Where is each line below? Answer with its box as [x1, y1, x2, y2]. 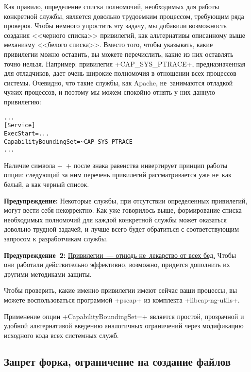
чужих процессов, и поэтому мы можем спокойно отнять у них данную [4, 87, 216, 97]
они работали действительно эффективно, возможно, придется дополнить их [4, 259, 230, 270]
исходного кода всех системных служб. [4, 330, 119, 340]
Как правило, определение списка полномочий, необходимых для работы [4, 1, 219, 11]
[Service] [4, 122, 35, 129]
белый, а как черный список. [4, 179, 89, 189]
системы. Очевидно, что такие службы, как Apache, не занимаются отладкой [4, 77, 233, 87]
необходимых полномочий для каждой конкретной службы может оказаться [4, 214, 227, 224]
